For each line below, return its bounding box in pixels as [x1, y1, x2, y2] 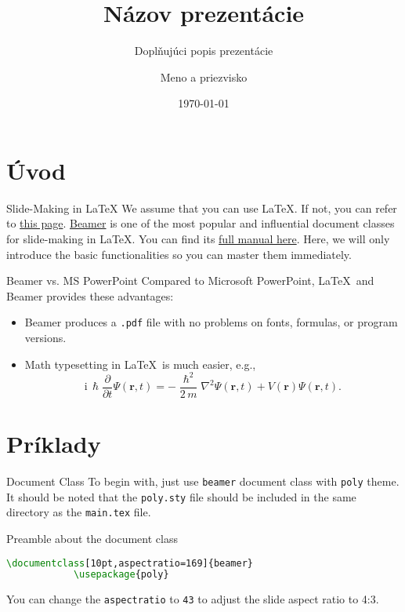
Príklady [6, 428, 101, 459]
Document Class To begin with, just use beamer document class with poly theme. [6, 472, 400, 489]
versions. [24, 330, 67, 346]
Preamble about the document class [6, 530, 178, 546]
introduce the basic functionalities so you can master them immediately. [6, 246, 352, 262]
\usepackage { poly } [73, 569, 169, 581]
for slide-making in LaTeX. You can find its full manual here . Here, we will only [6, 231, 390, 247]
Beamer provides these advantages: [6, 287, 174, 304]
